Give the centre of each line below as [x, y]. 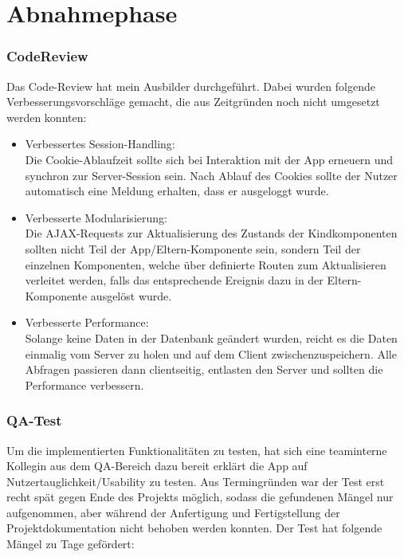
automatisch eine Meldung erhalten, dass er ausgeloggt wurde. [177, 191]
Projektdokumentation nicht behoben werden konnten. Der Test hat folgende [194, 528]
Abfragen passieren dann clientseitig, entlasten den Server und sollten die [204, 369]
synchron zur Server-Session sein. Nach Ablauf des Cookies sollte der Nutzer [211, 175]
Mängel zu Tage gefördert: [71, 544]
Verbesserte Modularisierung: [96, 217]
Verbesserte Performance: [87, 322]
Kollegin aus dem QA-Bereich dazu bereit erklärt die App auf [157, 466]
